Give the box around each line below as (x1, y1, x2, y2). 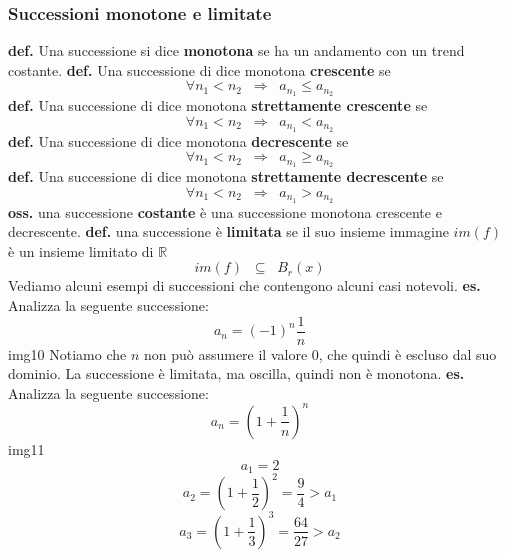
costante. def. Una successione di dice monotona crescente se (8, 59, 391, 80)
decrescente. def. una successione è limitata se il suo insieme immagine (8, 221, 449, 242)
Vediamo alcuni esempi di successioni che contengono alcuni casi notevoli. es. (8, 275, 481, 296)
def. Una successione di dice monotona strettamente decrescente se (8, 166, 444, 187)
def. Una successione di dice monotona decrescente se (8, 130, 349, 151)
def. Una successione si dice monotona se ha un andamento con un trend (8, 40, 465, 61)
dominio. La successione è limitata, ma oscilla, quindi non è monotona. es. (8, 363, 465, 384)
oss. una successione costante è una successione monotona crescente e (8, 201, 442, 222)
